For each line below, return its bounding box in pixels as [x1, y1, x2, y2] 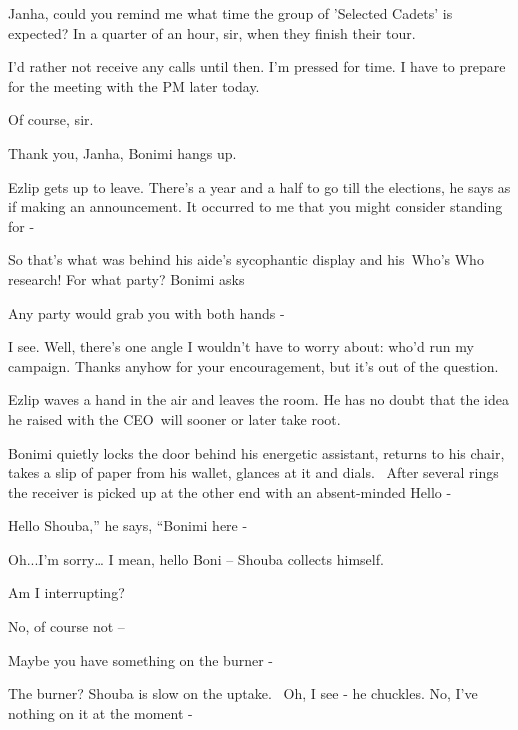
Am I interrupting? [8, 582, 125, 603]
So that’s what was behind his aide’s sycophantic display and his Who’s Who [8, 249, 484, 270]
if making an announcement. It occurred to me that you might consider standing [8, 196, 503, 217]
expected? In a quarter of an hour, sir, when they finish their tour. [8, 22, 416, 43]
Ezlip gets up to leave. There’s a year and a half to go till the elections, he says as [8, 176, 511, 197]
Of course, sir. [8, 109, 94, 130]
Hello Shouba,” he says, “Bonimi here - [8, 515, 248, 536]
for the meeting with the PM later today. [8, 75, 260, 96]
